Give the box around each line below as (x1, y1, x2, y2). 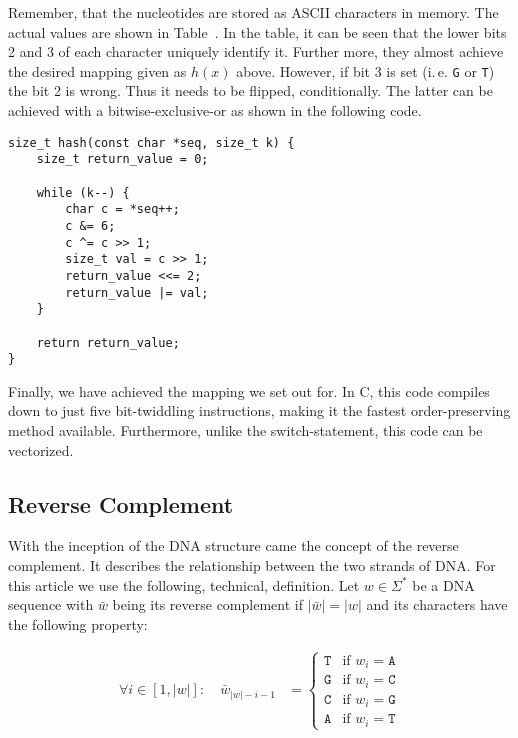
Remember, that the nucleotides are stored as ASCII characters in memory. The (8, 2, 499, 22)
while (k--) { (36, 185, 130, 200)
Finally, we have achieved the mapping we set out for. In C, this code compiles (8, 380, 490, 401)
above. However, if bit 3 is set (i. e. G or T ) (236, 60, 495, 81)
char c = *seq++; (65, 202, 180, 217)
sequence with (8, 594, 94, 615)
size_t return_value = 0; (36, 152, 209, 167)
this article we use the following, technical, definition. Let (8, 574, 360, 595)
